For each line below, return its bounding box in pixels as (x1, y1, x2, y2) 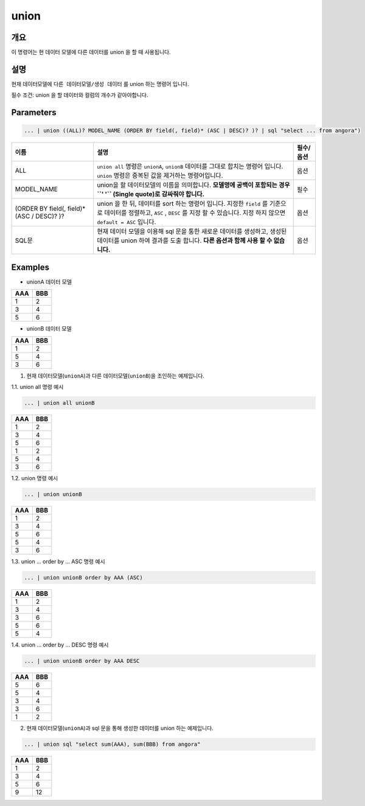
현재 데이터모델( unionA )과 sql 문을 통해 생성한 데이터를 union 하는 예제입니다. (26, 724, 214, 732)
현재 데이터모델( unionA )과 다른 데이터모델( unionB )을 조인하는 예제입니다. (26, 372, 205, 379)
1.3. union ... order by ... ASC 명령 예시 (11, 558, 106, 565)
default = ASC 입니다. (97, 218, 156, 226)
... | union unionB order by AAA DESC (24, 657, 140, 664)
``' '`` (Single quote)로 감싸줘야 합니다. (97, 190, 205, 198)
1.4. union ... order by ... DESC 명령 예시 (11, 641, 109, 648)
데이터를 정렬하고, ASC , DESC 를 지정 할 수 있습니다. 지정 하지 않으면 (104, 209, 286, 217)
